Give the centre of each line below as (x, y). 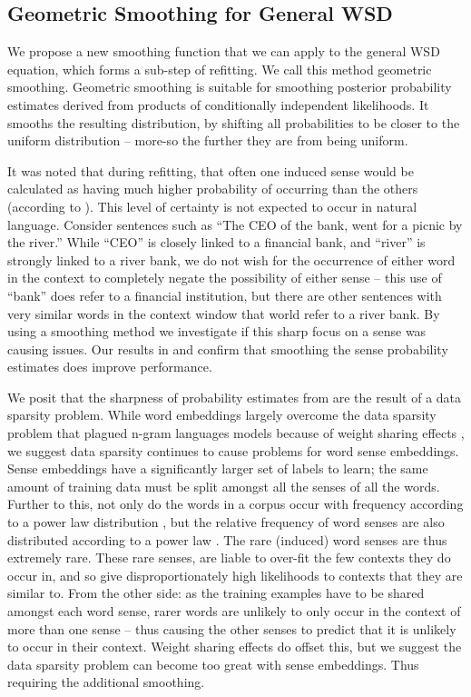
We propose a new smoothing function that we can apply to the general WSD (224, 51)
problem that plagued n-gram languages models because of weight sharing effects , (236, 433)
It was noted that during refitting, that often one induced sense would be (211, 170)
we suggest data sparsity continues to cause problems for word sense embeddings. (233, 450)
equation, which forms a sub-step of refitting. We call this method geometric (220, 69)
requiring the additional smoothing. (106, 682)
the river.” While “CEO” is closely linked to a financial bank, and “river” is (216, 242)
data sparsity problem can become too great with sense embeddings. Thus (213, 664)
